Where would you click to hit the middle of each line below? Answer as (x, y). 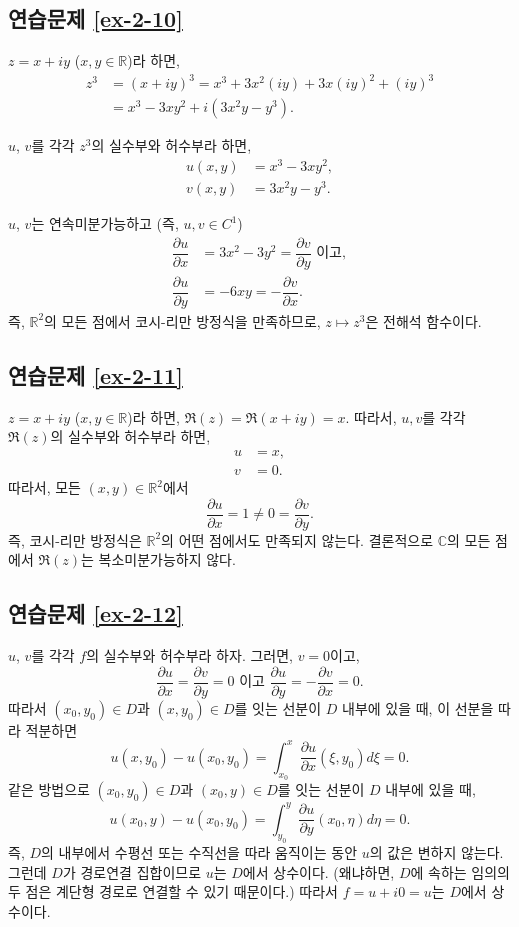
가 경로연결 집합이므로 (132, 871)
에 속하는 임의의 (460, 871)
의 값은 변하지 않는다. (436, 852)
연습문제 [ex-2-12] (95, 613)
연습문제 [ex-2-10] (95, 18)
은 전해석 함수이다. (423, 320)
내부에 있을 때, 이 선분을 (418, 707)
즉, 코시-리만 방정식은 (75, 539)
